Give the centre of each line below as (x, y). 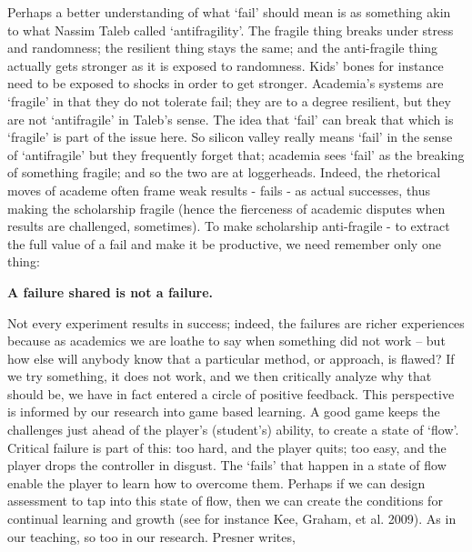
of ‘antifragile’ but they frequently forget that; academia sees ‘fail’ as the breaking (236, 154)
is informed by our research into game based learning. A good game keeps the (224, 411)
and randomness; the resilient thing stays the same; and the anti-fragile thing (223, 48)
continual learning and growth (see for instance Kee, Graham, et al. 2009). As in (232, 519)
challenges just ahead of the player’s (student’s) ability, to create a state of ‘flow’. (233, 430)
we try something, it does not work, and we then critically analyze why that (220, 376)
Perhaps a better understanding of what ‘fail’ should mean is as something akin (229, 12)
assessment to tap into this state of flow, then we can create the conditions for (225, 501)
